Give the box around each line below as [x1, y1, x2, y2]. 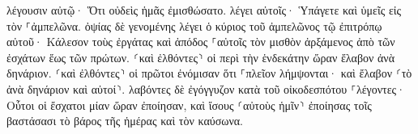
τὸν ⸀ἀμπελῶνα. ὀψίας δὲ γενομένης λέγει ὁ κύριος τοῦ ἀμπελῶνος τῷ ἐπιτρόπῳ [6, 17, 382, 34]
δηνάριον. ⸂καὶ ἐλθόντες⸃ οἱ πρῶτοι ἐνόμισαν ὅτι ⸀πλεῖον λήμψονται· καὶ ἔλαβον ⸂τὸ [6, 65, 412, 82]
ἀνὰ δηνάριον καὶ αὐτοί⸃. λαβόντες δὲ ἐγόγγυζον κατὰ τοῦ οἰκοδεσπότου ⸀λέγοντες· [6, 80, 406, 97]
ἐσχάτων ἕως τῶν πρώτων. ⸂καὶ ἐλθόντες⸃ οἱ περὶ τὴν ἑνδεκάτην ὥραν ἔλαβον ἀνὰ [6, 48, 395, 65]
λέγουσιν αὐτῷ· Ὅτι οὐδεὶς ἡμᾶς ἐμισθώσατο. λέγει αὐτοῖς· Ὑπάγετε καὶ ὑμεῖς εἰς [6, 2, 402, 18]
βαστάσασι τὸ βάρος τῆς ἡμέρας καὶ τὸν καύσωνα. [6, 112, 243, 129]
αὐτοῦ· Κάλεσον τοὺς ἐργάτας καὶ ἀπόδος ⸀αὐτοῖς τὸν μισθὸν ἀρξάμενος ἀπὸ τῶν [6, 33, 395, 50]
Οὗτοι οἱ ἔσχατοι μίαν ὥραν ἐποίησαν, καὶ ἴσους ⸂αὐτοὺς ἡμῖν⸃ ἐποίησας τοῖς [6, 96, 372, 113]
